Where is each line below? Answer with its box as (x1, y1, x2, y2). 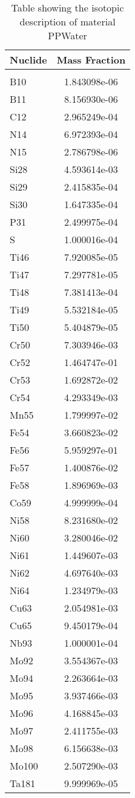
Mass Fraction (56, 53, 126, 67)
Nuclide (10, 53, 47, 67)
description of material (19, 15, 116, 28)
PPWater (48, 28, 87, 42)
